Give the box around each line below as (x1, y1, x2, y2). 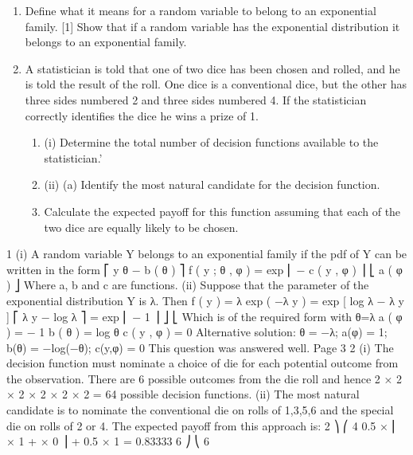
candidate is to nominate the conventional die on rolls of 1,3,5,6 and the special (6, 402, 394, 418)
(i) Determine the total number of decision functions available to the (44, 134, 379, 151)
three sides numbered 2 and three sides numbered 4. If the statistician (25, 91, 367, 108)
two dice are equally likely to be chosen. (44, 218, 239, 235)
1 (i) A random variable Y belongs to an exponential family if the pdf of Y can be (6, 245, 407, 262)
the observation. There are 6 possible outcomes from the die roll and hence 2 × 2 (6, 370, 403, 386)
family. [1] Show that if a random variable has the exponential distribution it (25, 18, 400, 34)
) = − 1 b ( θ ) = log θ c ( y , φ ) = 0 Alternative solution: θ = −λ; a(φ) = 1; (6, 324, 388, 340)
